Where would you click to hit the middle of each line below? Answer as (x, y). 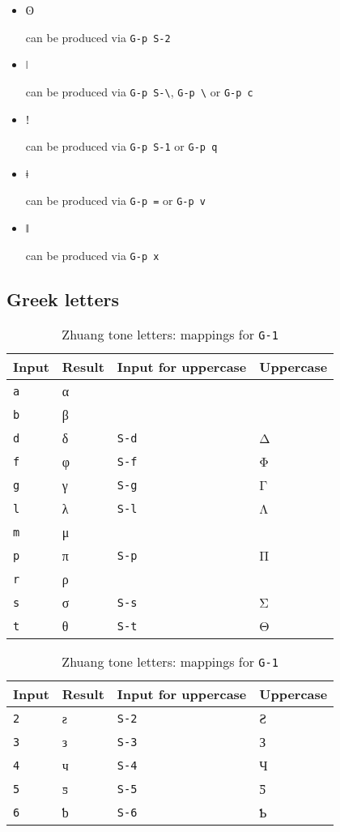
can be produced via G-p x (92, 255)
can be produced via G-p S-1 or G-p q (121, 146)
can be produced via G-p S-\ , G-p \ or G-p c (139, 91)
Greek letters (63, 299)
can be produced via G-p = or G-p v (115, 201)
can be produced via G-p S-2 (98, 37)
